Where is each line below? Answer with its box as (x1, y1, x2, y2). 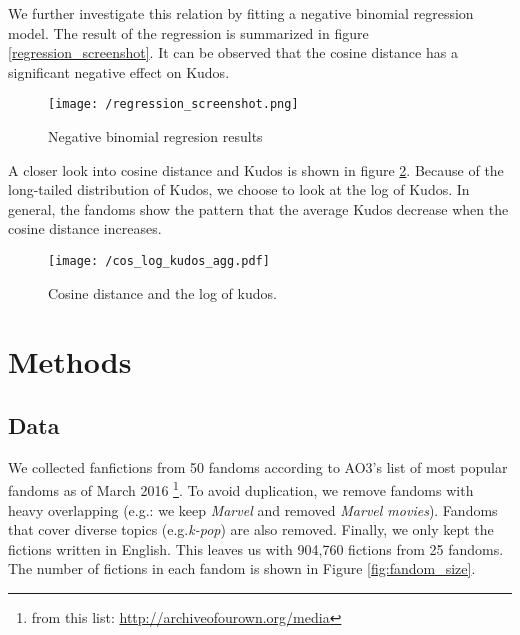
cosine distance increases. (8, 218, 162, 239)
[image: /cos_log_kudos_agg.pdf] (48, 254, 270, 268)
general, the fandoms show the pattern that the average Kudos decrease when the (8, 198, 509, 219)
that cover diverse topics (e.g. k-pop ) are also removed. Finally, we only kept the (8, 519, 494, 540)
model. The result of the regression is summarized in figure (8, 22, 369, 43)
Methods (8, 341, 132, 382)
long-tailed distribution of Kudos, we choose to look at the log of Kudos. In (8, 179, 470, 200)
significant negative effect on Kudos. (8, 61, 230, 82)
